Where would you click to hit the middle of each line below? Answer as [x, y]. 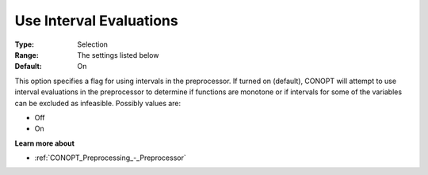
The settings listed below [118, 55]
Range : [27, 55]
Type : [25, 44]
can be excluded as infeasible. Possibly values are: [98, 103]
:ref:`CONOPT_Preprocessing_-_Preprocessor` [110, 158]
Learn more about [45, 143]
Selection [93, 44]
